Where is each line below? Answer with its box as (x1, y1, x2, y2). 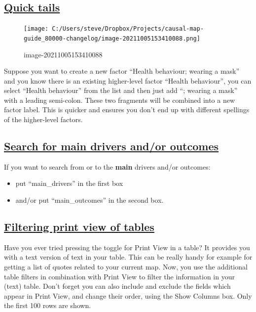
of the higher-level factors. (4, 114, 83, 125)
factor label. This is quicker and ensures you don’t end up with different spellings (4, 104, 250, 115)
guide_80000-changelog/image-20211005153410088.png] (24, 35, 200, 42)
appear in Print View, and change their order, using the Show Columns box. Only (4, 290, 252, 301)
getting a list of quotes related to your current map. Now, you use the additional (4, 262, 248, 272)
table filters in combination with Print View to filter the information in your (4, 271, 235, 281)
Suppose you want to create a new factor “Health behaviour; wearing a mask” (4, 66, 240, 76)
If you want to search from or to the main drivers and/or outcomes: (4, 161, 211, 172)
